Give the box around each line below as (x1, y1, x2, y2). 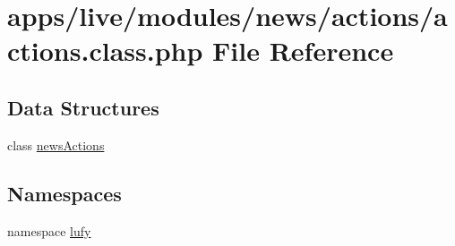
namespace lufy (7, 221, 91, 240)
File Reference (212, 32, 394, 69)
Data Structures (7, 93, 159, 121)
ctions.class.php (7, 32, 203, 69)
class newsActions (7, 135, 105, 154)
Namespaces (7, 179, 122, 207)
